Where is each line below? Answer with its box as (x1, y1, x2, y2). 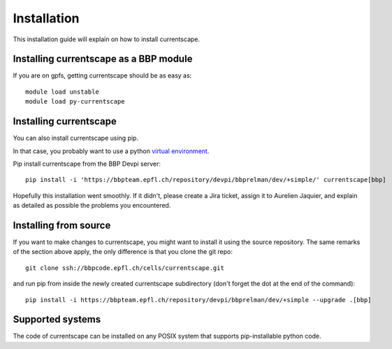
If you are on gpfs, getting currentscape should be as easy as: (13, 71, 192, 80)
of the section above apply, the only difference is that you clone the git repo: (13, 248, 233, 256)
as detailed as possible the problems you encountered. (13, 201, 171, 210)
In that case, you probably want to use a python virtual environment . (13, 147, 210, 155)
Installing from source (13, 219, 111, 231)
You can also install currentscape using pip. (13, 134, 139, 143)
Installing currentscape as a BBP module (13, 53, 193, 65)
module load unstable (25, 87, 99, 96)
